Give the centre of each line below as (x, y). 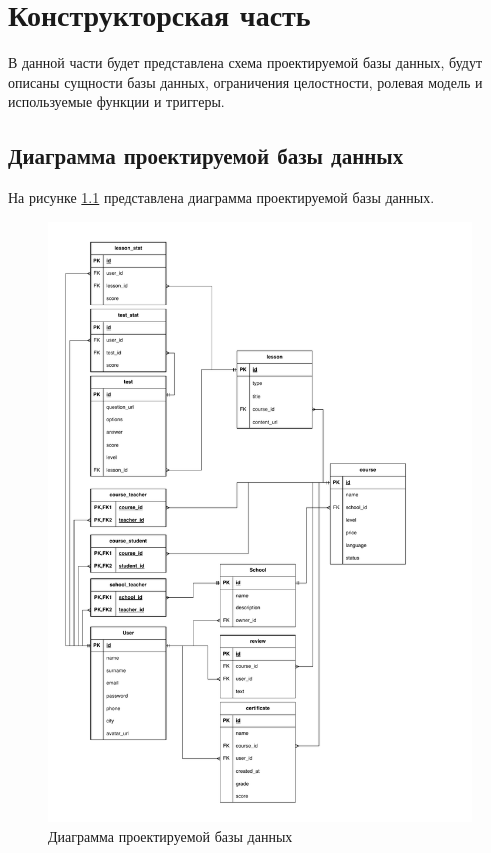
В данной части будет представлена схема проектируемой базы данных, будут (245, 62)
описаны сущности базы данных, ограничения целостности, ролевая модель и (245, 81)
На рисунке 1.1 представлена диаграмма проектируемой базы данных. (221, 197)
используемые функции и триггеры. (116, 101)
